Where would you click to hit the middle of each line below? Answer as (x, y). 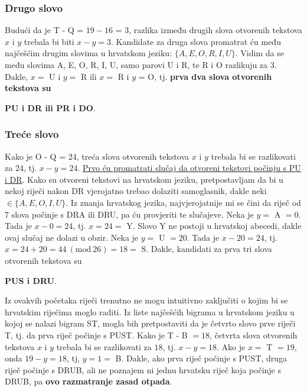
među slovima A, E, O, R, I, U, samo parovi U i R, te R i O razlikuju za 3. (141, 64)
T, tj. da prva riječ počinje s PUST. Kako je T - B (96, 335)
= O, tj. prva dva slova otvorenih (205, 76)
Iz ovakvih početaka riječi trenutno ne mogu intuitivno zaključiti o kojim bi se (146, 300)
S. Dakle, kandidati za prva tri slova (207, 249)
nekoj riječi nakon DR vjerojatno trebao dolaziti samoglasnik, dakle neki (136, 191)
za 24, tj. (21, 168)
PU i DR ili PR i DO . (50, 107)
